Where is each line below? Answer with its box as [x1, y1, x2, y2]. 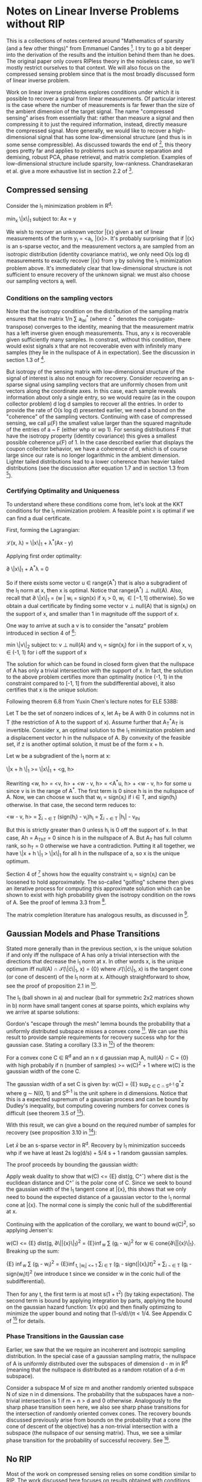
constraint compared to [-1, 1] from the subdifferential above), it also [6, 680, 175, 687]
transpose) [6, 323, 33, 330]
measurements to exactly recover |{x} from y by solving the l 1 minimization [6, 257, 192, 265]
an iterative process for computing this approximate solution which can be [6, 884, 191, 892]
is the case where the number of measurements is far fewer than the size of [6, 101, 195, 108]
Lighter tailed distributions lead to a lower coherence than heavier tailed [6, 458, 185, 465]
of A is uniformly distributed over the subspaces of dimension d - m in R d [6, 1359, 188, 1367]
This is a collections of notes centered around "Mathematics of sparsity [6, 37, 184, 44]
